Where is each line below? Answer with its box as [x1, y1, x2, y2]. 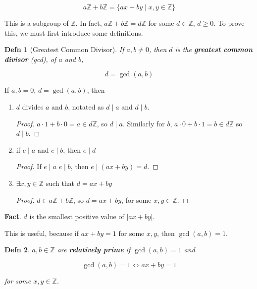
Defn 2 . [4, 244, 30, 255]
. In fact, [75, 18, 102, 28]
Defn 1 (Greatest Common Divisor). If [4, 44, 124, 55]
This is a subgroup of [4, 18, 69, 28]
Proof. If [16, 161, 42, 172]
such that [46, 177, 75, 188]
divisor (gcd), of [4, 54, 56, 64]
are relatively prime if [57, 244, 131, 255]
